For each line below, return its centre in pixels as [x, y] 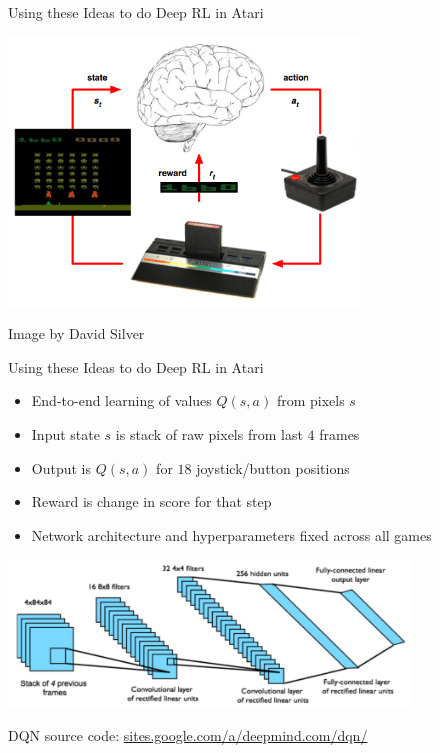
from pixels [310, 400]
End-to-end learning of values [121, 400]
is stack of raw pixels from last [209, 434]
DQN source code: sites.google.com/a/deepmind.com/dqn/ [188, 735]
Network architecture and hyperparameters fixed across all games [231, 534]
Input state [65, 434]
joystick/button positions [273, 467]
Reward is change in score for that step [151, 501]
